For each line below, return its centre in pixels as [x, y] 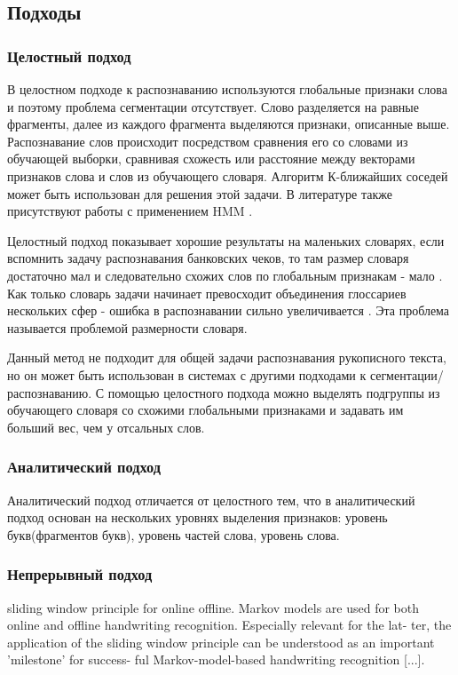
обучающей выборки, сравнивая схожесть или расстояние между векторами [211, 159]
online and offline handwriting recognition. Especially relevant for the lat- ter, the [229, 625]
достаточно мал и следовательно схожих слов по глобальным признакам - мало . [225, 275]
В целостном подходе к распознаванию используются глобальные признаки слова [227, 89]
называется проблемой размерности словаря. [127, 327]
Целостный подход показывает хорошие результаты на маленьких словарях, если [226, 240]
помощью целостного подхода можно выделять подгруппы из [274, 392]
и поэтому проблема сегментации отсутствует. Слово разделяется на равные [213, 106]
